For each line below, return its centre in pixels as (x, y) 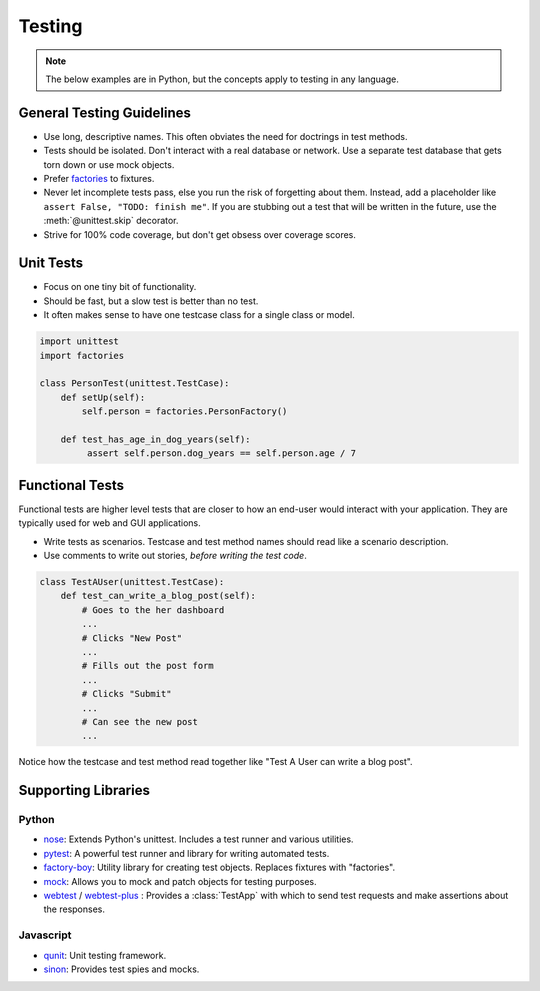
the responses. (74, 909)
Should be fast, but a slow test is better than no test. (151, 301)
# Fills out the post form (147, 666)
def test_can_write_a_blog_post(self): (158, 596)
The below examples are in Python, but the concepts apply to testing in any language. (222, 79)
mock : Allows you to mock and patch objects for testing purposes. (180, 881)
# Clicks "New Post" (132, 638)
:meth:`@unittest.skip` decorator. (111, 221)
